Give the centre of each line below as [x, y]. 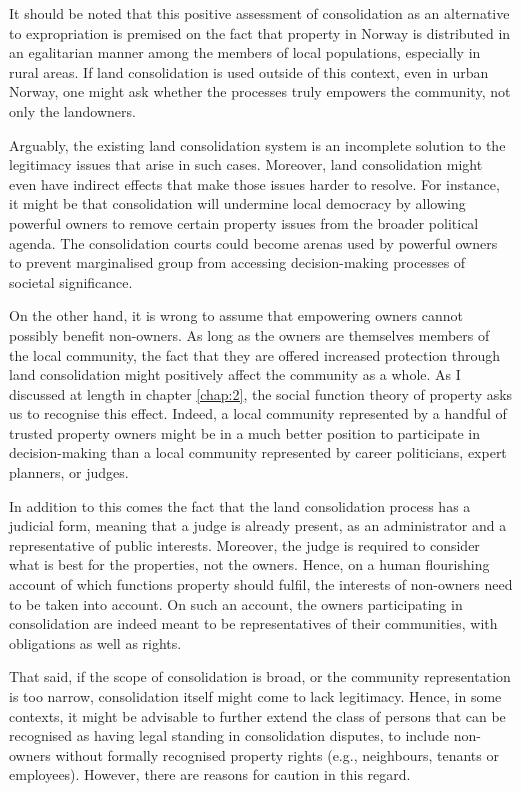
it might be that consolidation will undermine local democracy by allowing [237, 203]
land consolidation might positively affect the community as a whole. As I [235, 374]
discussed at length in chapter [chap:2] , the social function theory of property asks [261, 393]
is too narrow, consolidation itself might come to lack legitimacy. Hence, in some [255, 696]
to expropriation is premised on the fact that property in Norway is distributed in [260, 32]
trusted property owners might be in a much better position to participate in [245, 432]
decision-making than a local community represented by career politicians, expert [258, 452]
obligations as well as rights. [95, 642]
